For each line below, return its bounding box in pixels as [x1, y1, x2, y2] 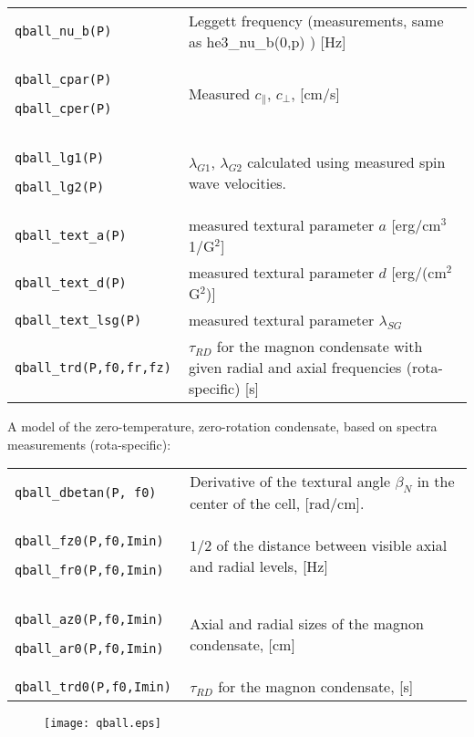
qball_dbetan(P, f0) [15, 484, 157, 500]
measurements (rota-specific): [7, 434, 171, 453]
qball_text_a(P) [15, 228, 127, 243]
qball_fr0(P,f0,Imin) [15, 563, 164, 578]
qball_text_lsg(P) [15, 312, 142, 327]
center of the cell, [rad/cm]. [190, 493, 365, 514]
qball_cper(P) [15, 101, 112, 116]
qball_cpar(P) [15, 72, 112, 87]
